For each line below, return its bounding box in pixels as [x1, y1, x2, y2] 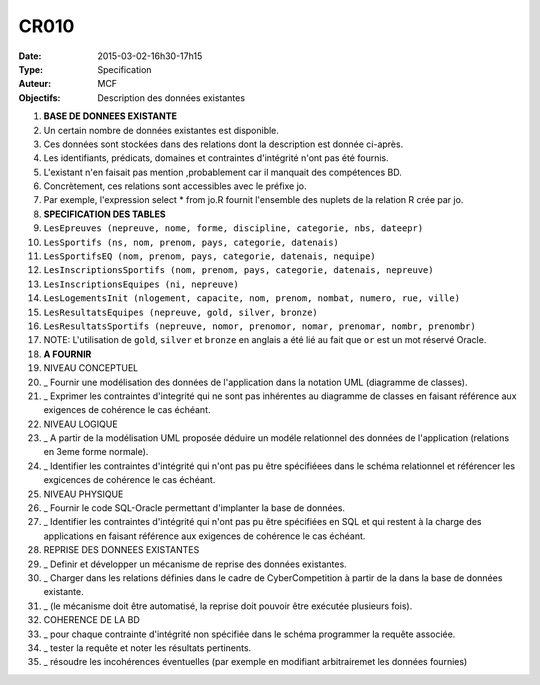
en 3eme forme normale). [43, 446, 149, 458]
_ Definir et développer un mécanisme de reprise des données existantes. [43, 558, 347, 570]
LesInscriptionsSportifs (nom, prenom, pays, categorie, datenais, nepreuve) [43, 265, 434, 276]
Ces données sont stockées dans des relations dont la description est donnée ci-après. [43, 138, 404, 150]
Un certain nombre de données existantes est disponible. [43, 124, 280, 136]
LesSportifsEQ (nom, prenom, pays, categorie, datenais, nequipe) [43, 251, 377, 262]
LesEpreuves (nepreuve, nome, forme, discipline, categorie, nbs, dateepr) [43, 223, 424, 234]
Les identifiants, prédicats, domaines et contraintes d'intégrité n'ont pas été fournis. [43, 152, 389, 164]
